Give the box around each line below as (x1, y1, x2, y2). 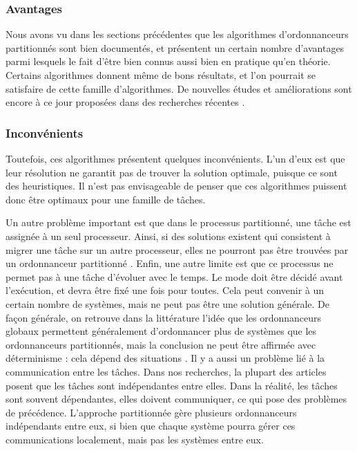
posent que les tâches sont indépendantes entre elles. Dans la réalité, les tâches (6, 378, 338, 392)
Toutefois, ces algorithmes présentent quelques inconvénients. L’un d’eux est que (6, 151, 345, 165)
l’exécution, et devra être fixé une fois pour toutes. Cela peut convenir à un (6, 283, 325, 297)
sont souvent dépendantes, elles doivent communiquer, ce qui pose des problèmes (6, 392, 347, 406)
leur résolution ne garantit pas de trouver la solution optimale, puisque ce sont (6, 165, 338, 179)
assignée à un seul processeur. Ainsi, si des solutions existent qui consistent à (6, 228, 331, 243)
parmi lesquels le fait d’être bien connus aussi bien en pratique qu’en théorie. (6, 54, 331, 68)
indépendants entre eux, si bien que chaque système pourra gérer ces (6, 418, 296, 433)
